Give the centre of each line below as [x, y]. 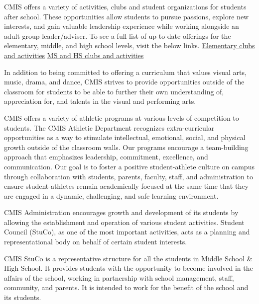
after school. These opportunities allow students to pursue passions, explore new [127, 16]
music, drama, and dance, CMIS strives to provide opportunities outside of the [124, 82]
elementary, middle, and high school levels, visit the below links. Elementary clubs [129, 45]
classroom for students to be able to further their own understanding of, [114, 91]
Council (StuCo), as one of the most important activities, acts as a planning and [127, 232]
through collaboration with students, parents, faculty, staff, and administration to [129, 176]
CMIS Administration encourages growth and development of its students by [121, 212]
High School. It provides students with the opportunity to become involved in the [129, 268]
